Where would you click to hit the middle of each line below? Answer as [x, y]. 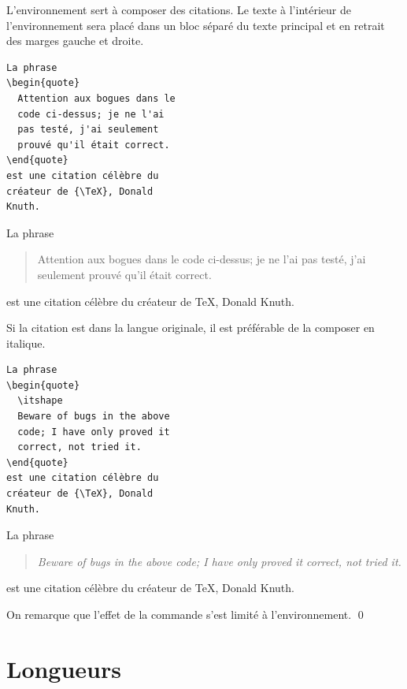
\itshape [40, 401]
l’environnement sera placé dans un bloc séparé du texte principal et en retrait [196, 25]
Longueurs [64, 668]
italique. [26, 343]
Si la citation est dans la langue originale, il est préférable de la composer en [191, 328]
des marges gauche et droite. [75, 41]
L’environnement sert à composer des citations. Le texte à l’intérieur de [179, 9]
